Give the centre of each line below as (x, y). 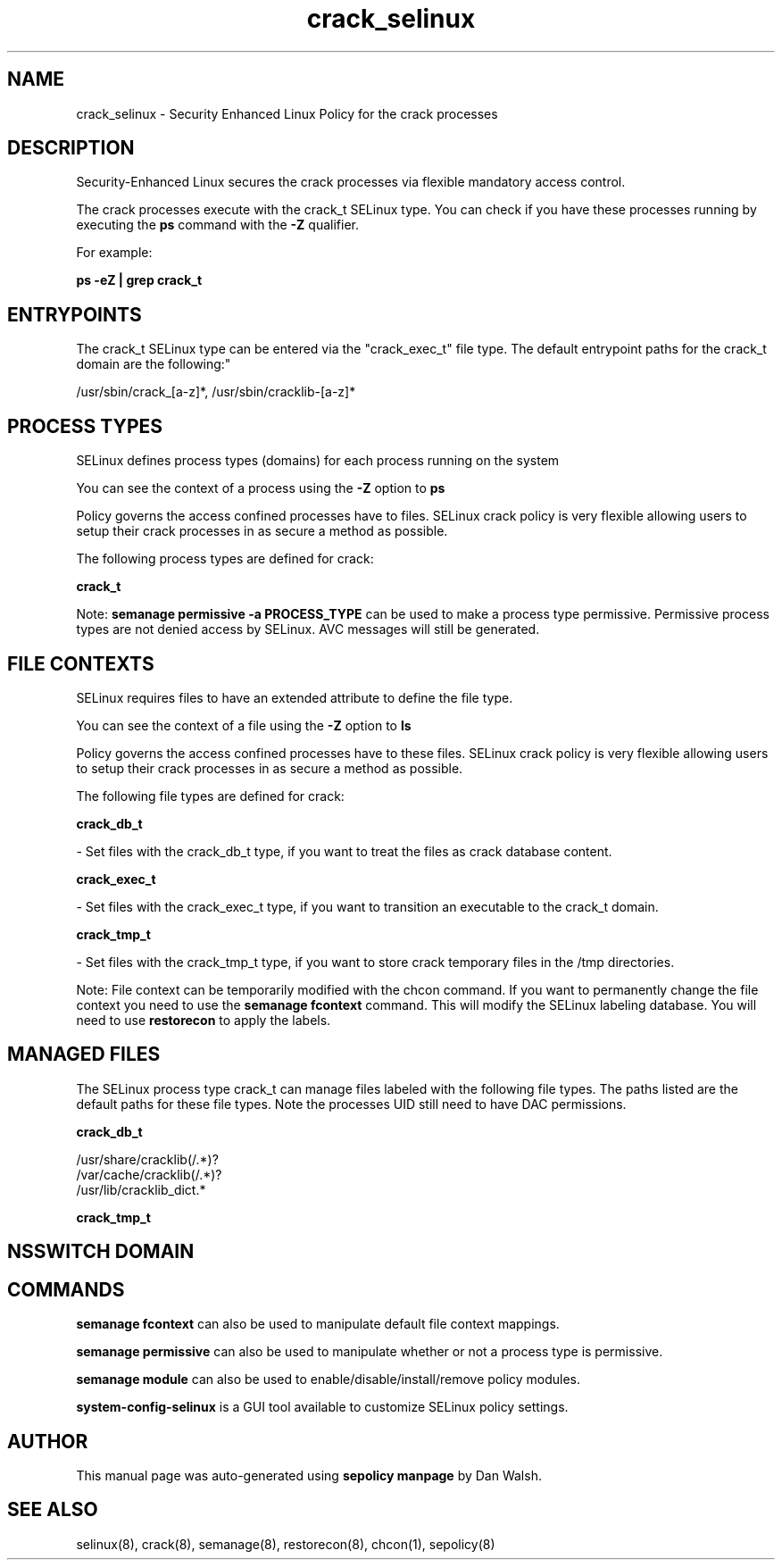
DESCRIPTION (71, 148)
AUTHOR (48, 1441)
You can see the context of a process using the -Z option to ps (261, 488)
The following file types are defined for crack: (210, 796)
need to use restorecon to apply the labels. (204, 1020)
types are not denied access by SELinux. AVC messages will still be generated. (308, 629)
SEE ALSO (53, 1510)
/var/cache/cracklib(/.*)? (149, 1174)
